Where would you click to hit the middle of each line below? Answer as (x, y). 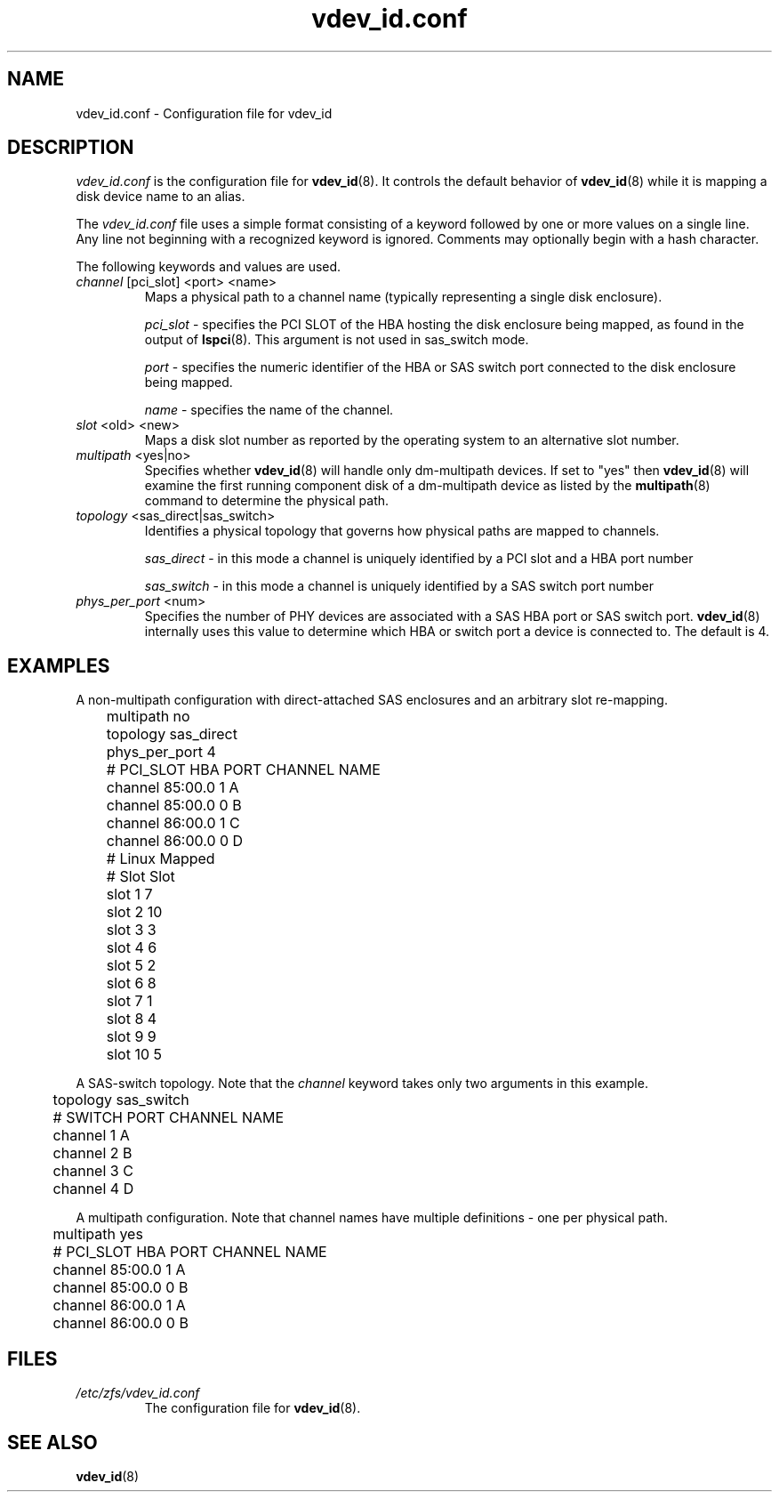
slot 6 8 (131, 983)
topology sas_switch (121, 1100)
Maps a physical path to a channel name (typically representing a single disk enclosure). (403, 297)
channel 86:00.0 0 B (120, 1323)
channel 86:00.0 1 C (173, 823)
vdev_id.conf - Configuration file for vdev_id (204, 113)
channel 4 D (93, 1189)
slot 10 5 (134, 1055)
